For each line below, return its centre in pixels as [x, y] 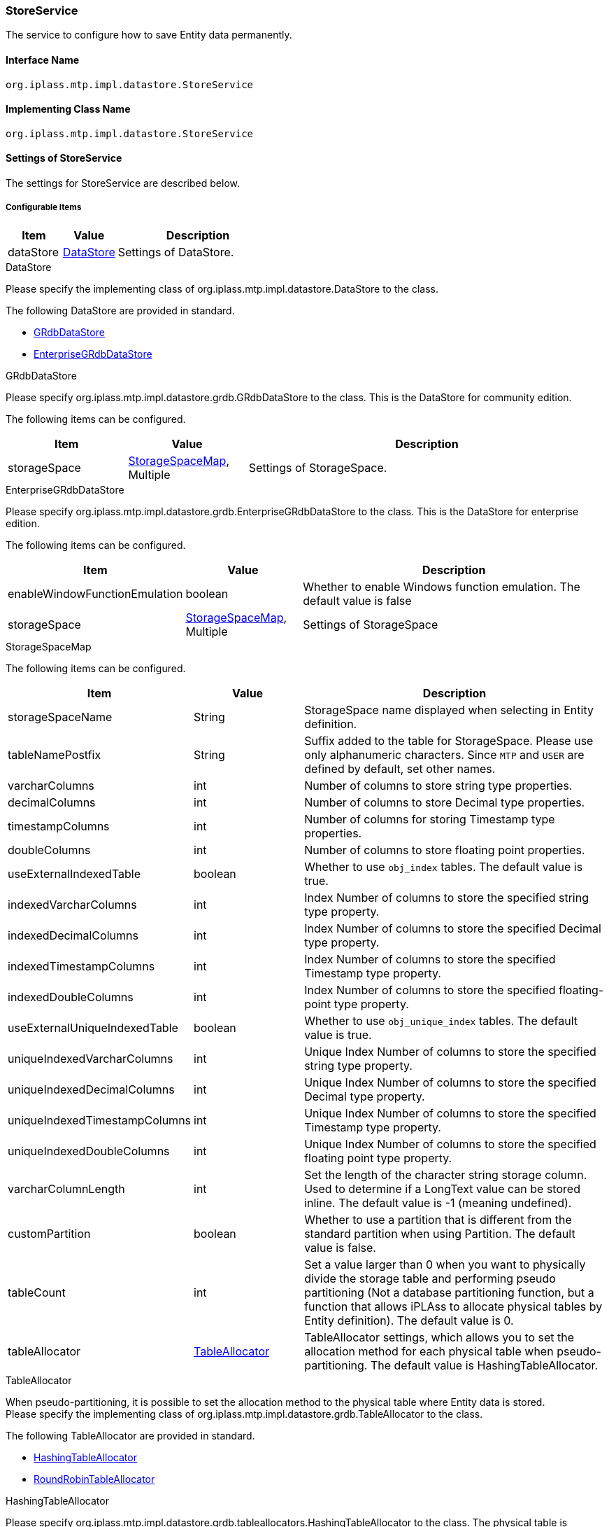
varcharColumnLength [66, 1188]
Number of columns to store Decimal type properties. [445, 802]
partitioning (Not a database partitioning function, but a [449, 1292]
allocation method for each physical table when [429, 1351]
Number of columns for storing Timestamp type [430, 819]
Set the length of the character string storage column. [446, 1174]
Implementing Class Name [68, 109]
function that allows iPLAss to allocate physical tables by [453, 1306]
